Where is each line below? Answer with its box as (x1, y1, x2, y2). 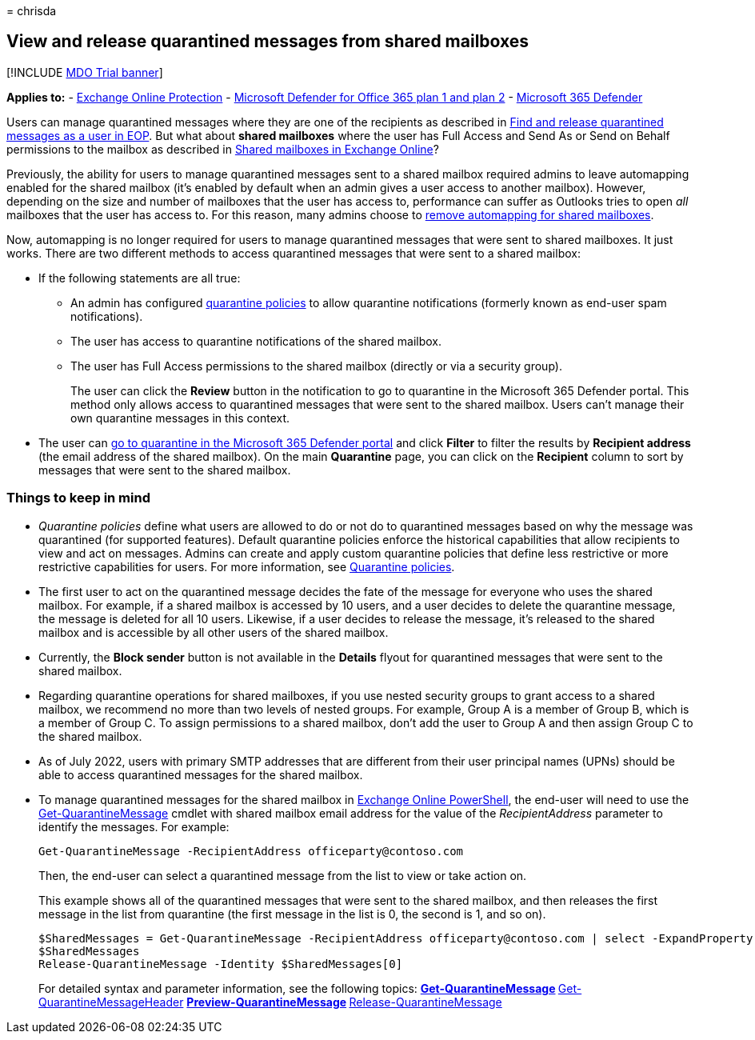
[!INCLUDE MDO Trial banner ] (6, 65, 163, 79)
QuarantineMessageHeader (38, 994, 184, 1009)
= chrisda (6, 4, 57, 18)
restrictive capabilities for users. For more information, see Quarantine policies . (38, 559, 455, 574)
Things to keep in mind (6, 490, 150, 506)
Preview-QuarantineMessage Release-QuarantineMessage (186, 994, 502, 1009)
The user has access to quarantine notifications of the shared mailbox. (70, 334, 442, 348)
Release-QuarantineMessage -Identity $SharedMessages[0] (38, 957, 403, 970)
